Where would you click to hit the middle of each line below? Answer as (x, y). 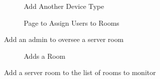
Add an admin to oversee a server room (64, 39)
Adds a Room (45, 56)
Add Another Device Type (64, 6)
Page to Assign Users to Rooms (72, 22)
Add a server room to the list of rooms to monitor (80, 72)
